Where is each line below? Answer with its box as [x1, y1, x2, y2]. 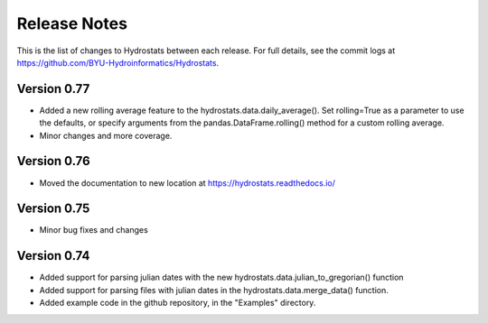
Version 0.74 [16, 248, 90, 263]
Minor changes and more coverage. [39, 130, 173, 141]
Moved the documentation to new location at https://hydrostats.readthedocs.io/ [39, 177, 336, 189]
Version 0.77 [16, 81, 90, 97]
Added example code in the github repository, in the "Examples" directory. [39, 298, 316, 309]
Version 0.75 [16, 201, 90, 217]
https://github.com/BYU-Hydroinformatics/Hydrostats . [16, 57, 220, 68]
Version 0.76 [16, 153, 90, 169]
